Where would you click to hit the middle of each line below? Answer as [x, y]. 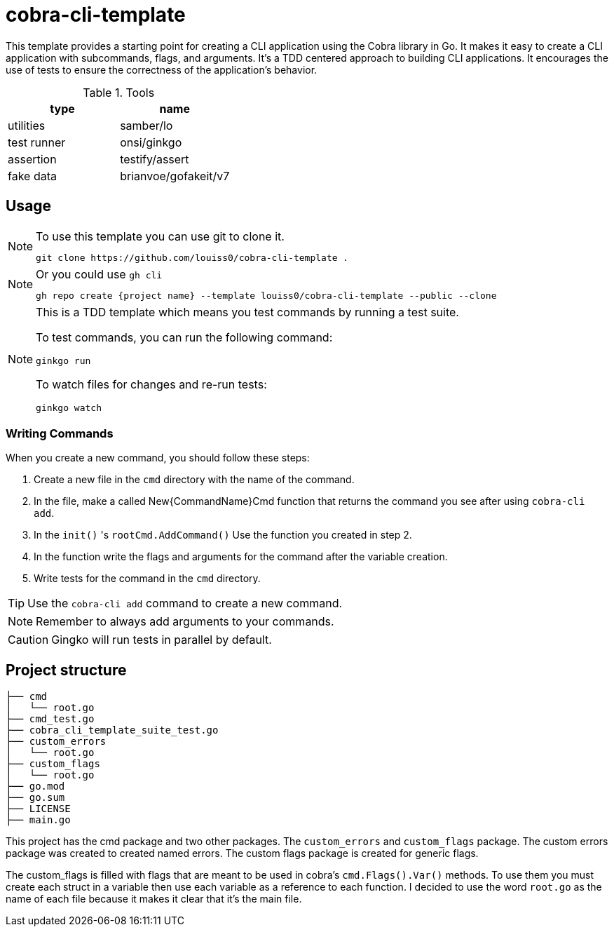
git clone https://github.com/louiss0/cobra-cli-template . [192, 257]
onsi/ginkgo [151, 142]
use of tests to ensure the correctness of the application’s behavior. [162, 69]
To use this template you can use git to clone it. [160, 236]
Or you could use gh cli [99, 274]
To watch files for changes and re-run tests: [151, 384]
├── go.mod [35, 786]
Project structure [66, 670]
